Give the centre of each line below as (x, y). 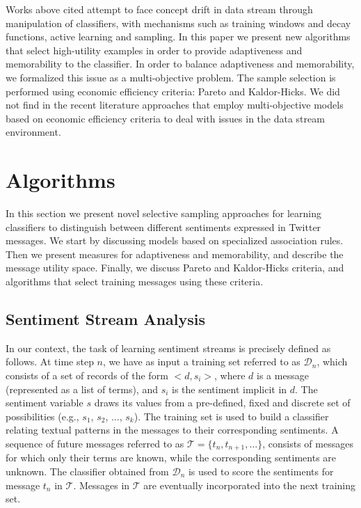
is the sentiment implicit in (230, 389)
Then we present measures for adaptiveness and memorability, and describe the (175, 254)
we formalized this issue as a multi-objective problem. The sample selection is (171, 77)
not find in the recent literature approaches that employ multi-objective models (175, 105)
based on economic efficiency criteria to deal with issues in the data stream (165, 118)
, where (230, 375)
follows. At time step (50, 362)
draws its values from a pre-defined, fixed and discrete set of (222, 403)
